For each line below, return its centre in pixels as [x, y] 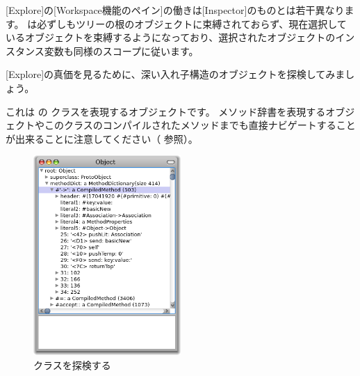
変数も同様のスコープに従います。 [121, 50]
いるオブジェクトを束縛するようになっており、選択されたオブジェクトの [171, 37]
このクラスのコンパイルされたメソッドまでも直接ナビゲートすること [200, 125]
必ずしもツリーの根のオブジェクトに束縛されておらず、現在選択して [192, 23]
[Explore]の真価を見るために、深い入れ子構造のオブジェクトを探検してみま [175, 74]
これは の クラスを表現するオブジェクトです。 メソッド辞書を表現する [166, 111]
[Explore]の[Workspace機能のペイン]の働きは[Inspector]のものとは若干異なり [175, 10]
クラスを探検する [72, 365]
